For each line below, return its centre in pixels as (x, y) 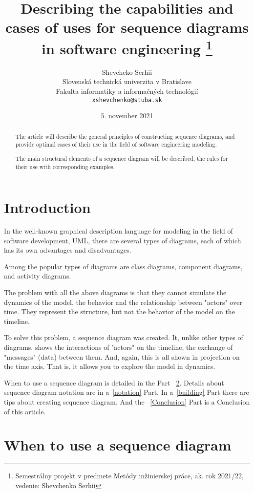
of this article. (25, 411)
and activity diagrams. (38, 276)
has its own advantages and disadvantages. (68, 250)
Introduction (47, 207)
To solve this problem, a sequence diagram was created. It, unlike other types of (124, 337)
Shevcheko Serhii (127, 72)
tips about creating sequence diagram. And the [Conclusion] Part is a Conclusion (127, 402)
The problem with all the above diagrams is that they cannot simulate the (115, 292)
